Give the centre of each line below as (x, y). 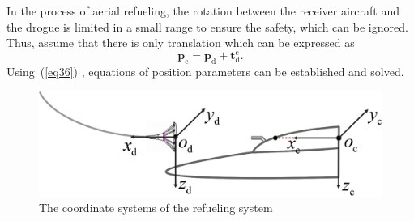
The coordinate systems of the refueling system (156, 208)
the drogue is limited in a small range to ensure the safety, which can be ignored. (207, 26)
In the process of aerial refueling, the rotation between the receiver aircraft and (203, 11)
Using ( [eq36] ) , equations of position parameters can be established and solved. (205, 72)
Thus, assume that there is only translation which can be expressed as (181, 42)
